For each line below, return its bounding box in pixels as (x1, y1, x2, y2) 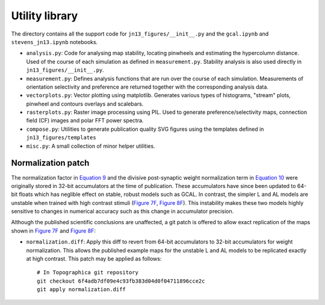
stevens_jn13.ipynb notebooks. (11, 38, 98, 45)
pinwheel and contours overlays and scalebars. (26, 100, 144, 107)
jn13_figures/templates (26, 134, 96, 141)
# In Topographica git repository (37, 269, 138, 276)
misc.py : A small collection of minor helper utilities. (26, 142, 156, 149)
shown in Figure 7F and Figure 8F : (11, 227, 96, 234)
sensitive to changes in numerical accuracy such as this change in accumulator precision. (11, 208, 234, 215)
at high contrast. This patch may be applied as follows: (26, 255, 162, 262)
